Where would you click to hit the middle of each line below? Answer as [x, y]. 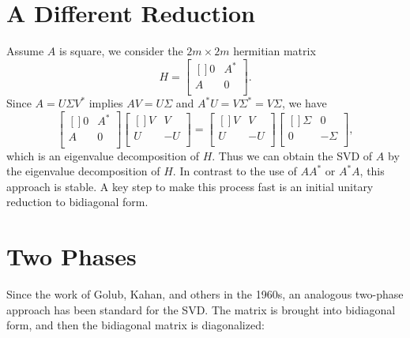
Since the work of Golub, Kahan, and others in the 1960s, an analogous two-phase [205, 294]
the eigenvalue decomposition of [83, 171]
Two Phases [71, 256]
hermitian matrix [275, 51]
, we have [304, 103]
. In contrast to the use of [235, 171]
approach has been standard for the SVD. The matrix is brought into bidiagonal [201, 309]
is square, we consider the [121, 51]
